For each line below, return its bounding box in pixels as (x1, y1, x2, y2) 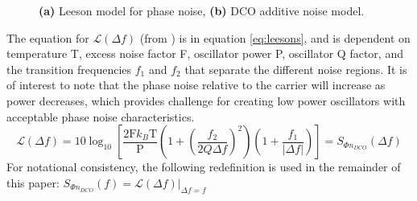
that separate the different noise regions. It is (184, 60, 407, 77)
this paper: (6, 174, 60, 191)
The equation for (6, 29, 89, 46)
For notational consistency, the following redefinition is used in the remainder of (6, 158, 401, 175)
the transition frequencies (6, 60, 132, 77)
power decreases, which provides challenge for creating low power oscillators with (6, 92, 406, 109)
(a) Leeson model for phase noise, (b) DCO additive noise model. (39, 2, 365, 18)
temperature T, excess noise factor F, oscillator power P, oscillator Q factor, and (6, 45, 403, 62)
